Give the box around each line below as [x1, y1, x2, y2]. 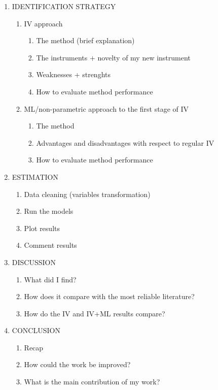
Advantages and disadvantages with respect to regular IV [36, 137, 214, 148]
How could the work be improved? [24, 359, 131, 370]
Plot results [24, 222, 60, 233]
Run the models [24, 206, 74, 216]
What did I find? [24, 274, 77, 284]
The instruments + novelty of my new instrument [36, 52, 191, 62]
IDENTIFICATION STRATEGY [12, 1, 116, 11]
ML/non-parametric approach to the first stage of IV [24, 103, 189, 114]
